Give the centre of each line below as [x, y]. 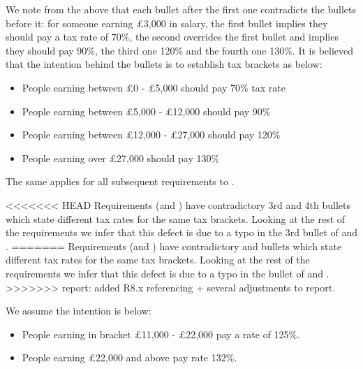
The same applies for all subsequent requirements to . [120, 181]
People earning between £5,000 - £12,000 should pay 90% [146, 111]
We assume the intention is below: [79, 311]
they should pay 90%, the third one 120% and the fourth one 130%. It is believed [180, 50]
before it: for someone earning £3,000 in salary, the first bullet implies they [167, 23]
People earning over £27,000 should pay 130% [121, 158]
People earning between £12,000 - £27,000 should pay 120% [151, 135]
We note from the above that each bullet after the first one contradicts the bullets [181, 9]
